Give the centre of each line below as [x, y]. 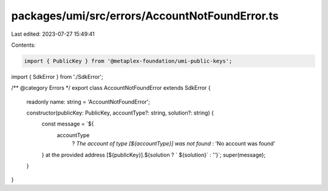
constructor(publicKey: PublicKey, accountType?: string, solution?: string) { [120, 113]
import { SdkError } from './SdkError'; [57, 76]
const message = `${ [68, 124]
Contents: [23, 45]
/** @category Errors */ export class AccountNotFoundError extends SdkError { [111, 88]
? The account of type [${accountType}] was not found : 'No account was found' [174, 144]
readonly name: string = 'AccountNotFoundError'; [88, 102]
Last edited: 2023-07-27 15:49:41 [53, 34]
